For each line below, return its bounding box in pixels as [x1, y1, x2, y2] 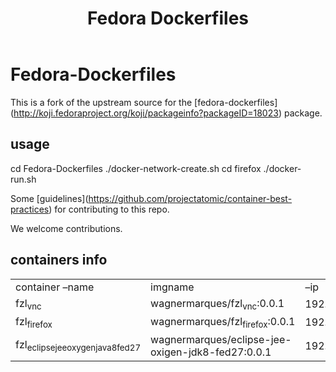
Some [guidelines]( [10, 192, 89, 204]
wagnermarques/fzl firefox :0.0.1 [150, 314, 296, 330]
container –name [15, 280, 95, 294]
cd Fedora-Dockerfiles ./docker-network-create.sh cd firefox [10, 162, 262, 174]
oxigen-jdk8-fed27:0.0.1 [150, 345, 272, 359]
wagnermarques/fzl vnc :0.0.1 [150, 296, 285, 312]
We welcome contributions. [10, 222, 123, 234]
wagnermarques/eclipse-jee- [150, 332, 292, 346]
